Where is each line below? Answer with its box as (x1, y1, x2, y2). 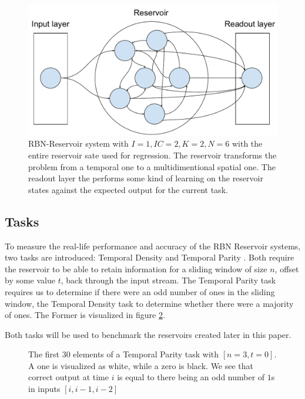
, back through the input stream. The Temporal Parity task (61, 274, 276, 286)
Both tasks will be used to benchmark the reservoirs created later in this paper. (5, 328, 291, 340)
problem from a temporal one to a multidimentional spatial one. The (28, 160, 276, 173)
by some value (5, 274, 56, 286)
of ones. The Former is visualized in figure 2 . (5, 309, 165, 321)
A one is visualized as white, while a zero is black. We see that (28, 359, 254, 371)
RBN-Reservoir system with (28, 137, 129, 150)
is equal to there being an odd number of (117, 371, 265, 383)
